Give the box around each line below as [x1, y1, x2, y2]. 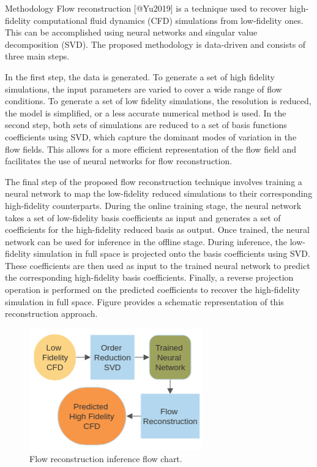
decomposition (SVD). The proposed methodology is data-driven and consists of [5, 37, 306, 50]
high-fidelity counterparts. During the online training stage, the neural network [5, 199, 302, 211]
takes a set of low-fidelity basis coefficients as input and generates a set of [5, 211, 281, 224]
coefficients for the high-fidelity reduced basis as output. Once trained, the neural [5, 223, 310, 236]
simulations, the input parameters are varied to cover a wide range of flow [5, 82, 282, 95]
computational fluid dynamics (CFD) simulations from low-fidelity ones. [33, 13, 304, 26]
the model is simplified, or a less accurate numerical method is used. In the [5, 106, 286, 119]
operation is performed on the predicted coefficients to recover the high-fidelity [5, 283, 300, 296]
